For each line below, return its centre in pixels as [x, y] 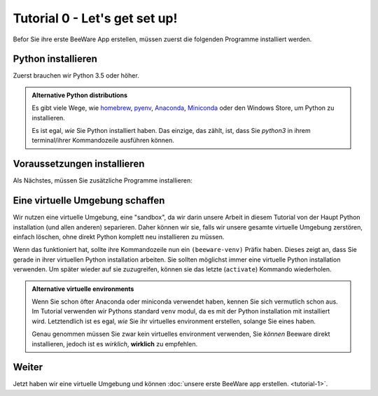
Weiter [28, 367]
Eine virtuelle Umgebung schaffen [89, 200]
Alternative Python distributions [80, 95]
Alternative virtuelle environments [83, 289]
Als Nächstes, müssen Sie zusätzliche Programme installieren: [103, 181]
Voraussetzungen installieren [79, 164]
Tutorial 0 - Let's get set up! [95, 18]
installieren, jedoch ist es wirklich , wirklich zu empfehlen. [115, 344]
